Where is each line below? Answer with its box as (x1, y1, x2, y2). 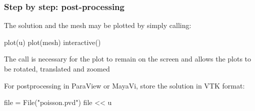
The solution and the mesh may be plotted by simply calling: (4, 20, 191, 30)
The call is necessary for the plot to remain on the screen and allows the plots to (4, 53, 251, 64)
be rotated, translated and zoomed (4, 63, 110, 73)
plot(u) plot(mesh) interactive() (4, 36, 101, 47)
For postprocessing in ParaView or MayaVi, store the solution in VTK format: (4, 80, 245, 90)
